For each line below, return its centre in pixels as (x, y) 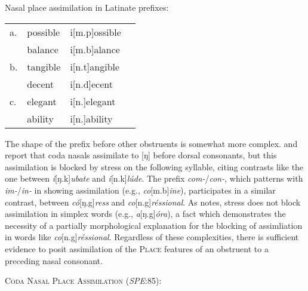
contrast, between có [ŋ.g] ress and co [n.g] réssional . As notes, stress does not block (153, 202)
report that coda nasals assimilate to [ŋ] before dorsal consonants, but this (141, 155)
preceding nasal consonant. (54, 260)
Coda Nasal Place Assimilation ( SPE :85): (83, 281)
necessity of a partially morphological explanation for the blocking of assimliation (154, 225)
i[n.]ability (91, 118)
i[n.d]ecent (91, 84)
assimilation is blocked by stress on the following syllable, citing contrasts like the (154, 166)
